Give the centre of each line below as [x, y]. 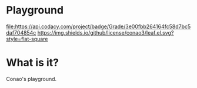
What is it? [33, 63]
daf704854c [21, 32]
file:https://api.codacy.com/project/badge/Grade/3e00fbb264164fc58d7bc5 [98, 26]
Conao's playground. [31, 79]
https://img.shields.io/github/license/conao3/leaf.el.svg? [106, 32]
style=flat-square [27, 39]
